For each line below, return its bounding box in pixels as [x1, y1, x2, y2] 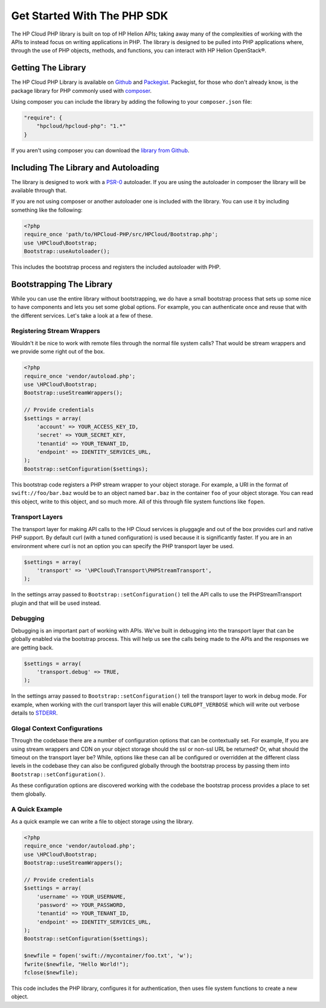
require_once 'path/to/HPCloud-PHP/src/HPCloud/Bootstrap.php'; [24, 231, 219, 238]
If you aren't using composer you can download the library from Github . [11, 147, 190, 154]
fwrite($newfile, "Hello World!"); [24, 960, 129, 968]
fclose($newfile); [24, 969, 78, 976]
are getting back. [11, 643, 54, 651]
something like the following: [11, 206, 83, 214]
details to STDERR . [11, 709, 58, 716]
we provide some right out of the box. [11, 348, 105, 356]
